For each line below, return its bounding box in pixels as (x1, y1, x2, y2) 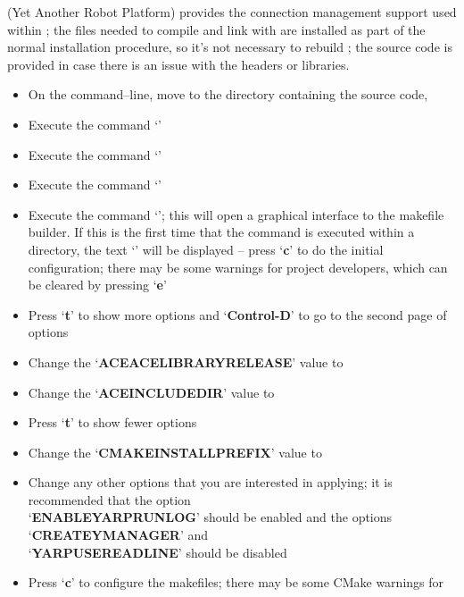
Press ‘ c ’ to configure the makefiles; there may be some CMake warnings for (28, 573, 444, 592)
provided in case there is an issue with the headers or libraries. (7, 55, 350, 73)
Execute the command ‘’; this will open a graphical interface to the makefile (28, 205, 444, 223)
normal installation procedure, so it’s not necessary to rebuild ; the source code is (7, 38, 452, 56)
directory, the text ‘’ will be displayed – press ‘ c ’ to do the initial (28, 240, 384, 258)
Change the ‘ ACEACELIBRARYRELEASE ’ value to (28, 352, 344, 371)
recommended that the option (28, 490, 191, 509)
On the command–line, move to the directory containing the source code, (28, 85, 428, 104)
